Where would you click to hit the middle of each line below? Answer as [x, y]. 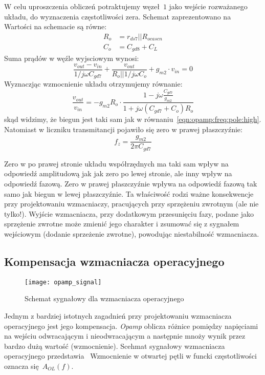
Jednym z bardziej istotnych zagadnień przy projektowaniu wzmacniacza [118, 316]
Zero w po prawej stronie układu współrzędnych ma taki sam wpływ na [116, 163]
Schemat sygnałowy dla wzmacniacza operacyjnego [104, 298]
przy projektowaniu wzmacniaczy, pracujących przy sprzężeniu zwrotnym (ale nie [131, 204]
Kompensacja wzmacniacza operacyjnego [114, 261]
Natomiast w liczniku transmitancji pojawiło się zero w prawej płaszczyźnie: [123, 129]
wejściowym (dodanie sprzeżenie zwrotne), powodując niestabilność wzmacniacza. [132, 234]
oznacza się [21, 366]
